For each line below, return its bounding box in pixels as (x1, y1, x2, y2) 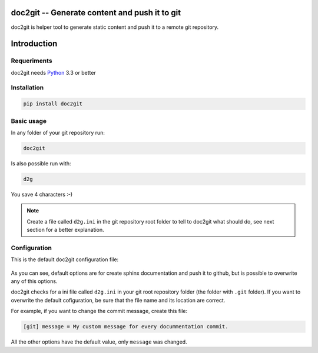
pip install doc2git (23, 101, 82, 107)
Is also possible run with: (11, 159, 71, 167)
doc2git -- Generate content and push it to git (11, 8, 181, 18)
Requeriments (11, 56, 52, 65)
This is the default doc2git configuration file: (11, 256, 119, 263)
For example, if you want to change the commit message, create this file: (11, 308, 188, 315)
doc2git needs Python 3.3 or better (11, 69, 97, 76)
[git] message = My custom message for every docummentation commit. (23, 324, 228, 330)
